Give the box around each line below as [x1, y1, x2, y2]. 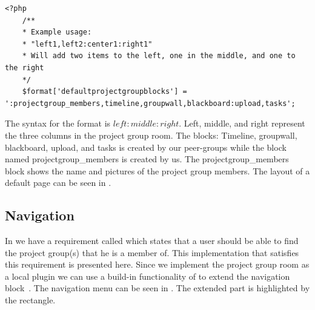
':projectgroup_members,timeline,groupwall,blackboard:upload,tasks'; [5, 99, 296, 108]
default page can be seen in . [5, 176, 111, 189]
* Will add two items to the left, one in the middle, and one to [22, 51, 296, 61]
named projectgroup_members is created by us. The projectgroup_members [5, 153, 289, 165]
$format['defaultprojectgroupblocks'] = [22, 87, 187, 96]
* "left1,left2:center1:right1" [22, 39, 153, 48]
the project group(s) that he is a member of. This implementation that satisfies [5, 246, 299, 259]
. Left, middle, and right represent [179, 117, 305, 130]
